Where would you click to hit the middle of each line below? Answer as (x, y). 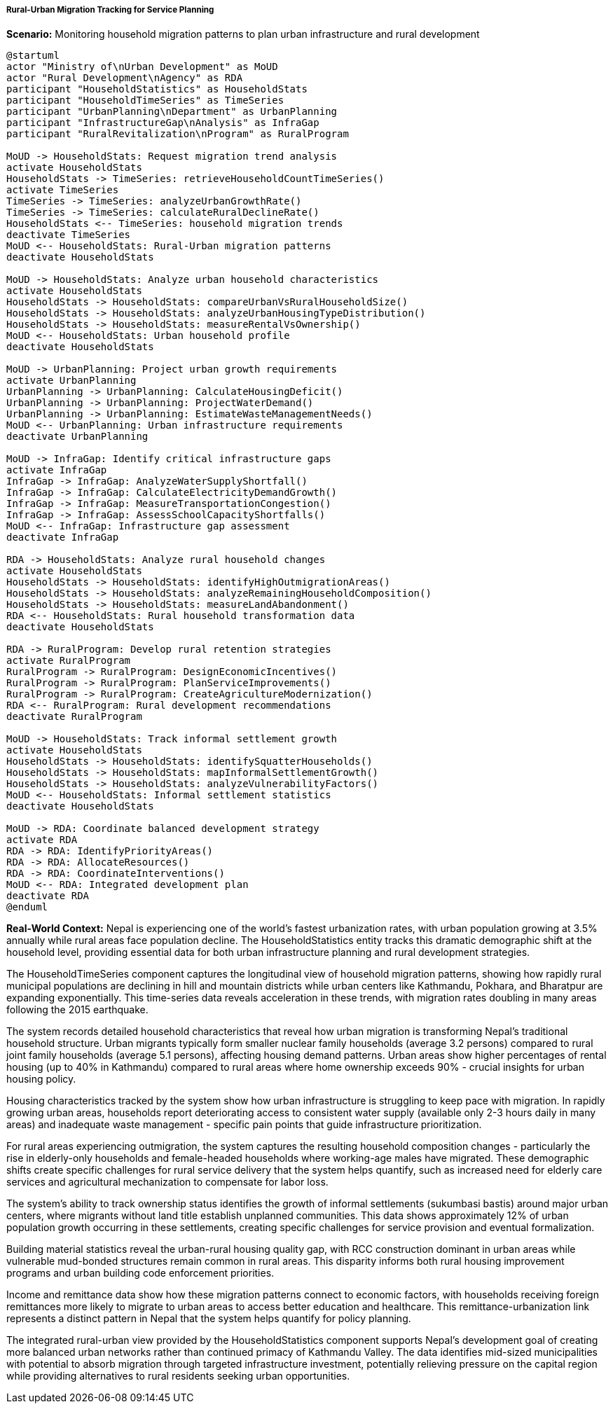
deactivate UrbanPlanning (77, 437)
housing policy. (41, 1079)
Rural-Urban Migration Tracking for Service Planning (110, 10)
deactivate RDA (48, 896)
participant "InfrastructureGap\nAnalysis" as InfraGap (163, 123)
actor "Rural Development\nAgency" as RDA (125, 78)
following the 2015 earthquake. (77, 1010)
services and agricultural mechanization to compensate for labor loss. (167, 1182)
